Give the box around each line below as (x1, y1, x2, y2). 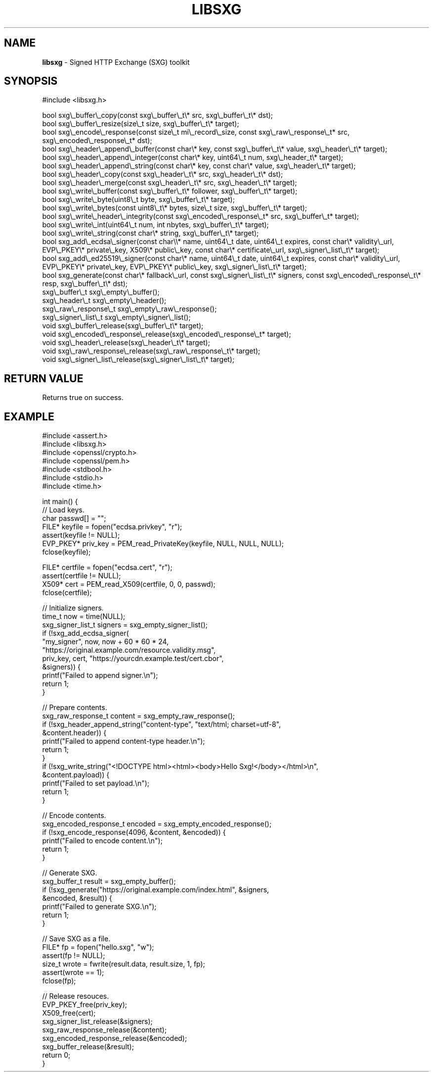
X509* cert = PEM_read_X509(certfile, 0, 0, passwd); (42, 580, 216, 589)
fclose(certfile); (42, 588, 92, 597)
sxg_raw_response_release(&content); (42, 1025, 167, 1034)
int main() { (42, 497, 78, 506)
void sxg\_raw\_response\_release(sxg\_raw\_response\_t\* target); (42, 347, 260, 356)
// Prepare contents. (42, 703, 107, 712)
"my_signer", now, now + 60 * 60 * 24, (42, 637, 169, 646)
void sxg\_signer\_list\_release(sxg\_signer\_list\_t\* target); (42, 355, 235, 364)
